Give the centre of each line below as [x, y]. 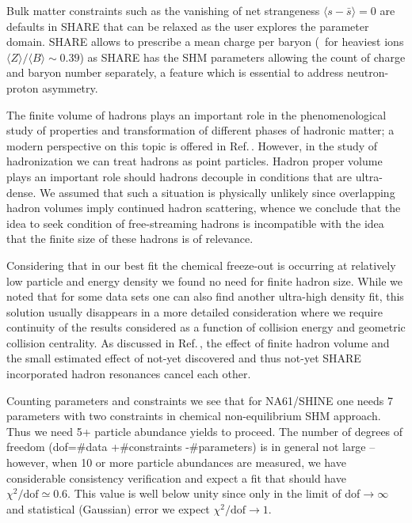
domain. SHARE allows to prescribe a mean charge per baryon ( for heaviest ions [205, 42]
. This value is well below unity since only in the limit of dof [214, 493]
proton [23, 87]
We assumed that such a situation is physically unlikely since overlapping [217, 192]
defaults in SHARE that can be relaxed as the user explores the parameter [188, 26]
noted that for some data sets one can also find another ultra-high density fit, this [205, 296]
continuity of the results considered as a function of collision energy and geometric [206, 327]
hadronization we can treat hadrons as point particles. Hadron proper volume [195, 161]
